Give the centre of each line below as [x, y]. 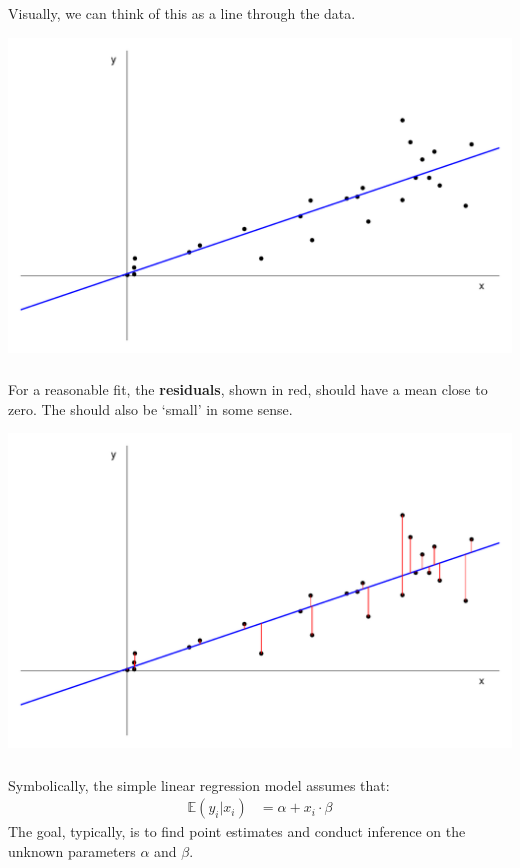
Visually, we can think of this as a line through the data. [182, 12]
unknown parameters [72, 850]
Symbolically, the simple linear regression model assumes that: [199, 784]
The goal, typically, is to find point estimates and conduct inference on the [237, 831]
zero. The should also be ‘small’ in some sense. [150, 408]
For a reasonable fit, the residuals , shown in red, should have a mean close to [248, 389]
